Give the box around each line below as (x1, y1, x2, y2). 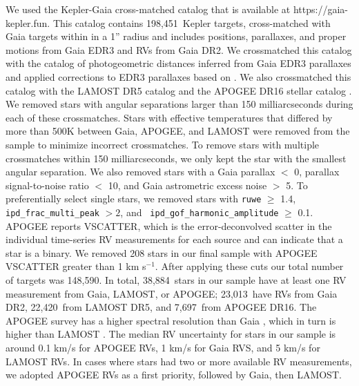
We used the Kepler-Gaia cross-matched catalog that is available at (6, 2, 291, 16)
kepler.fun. (6, 15, 50, 30)
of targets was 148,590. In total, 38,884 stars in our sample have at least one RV (6, 273, 347, 287)
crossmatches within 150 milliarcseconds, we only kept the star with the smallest (6, 151, 347, 165)
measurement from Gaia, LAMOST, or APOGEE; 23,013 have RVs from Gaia (6, 286, 338, 300)
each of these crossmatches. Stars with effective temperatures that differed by (6, 110, 333, 124)
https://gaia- (293, 2, 348, 16)
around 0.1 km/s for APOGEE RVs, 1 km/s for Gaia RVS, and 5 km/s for (6, 340, 320, 354)
